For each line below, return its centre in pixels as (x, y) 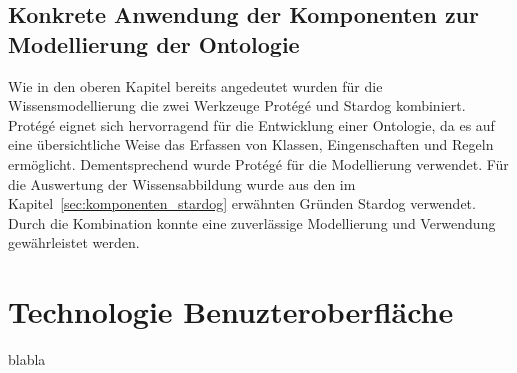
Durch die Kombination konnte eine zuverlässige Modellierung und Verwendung (252, 222)
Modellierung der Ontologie (154, 43)
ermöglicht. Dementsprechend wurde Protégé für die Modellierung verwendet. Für (258, 163)
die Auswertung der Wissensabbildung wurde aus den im (182, 183)
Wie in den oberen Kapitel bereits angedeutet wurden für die (195, 85)
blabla (27, 359)
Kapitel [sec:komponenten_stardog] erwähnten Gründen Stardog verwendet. (242, 203)
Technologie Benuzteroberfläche (231, 311)
